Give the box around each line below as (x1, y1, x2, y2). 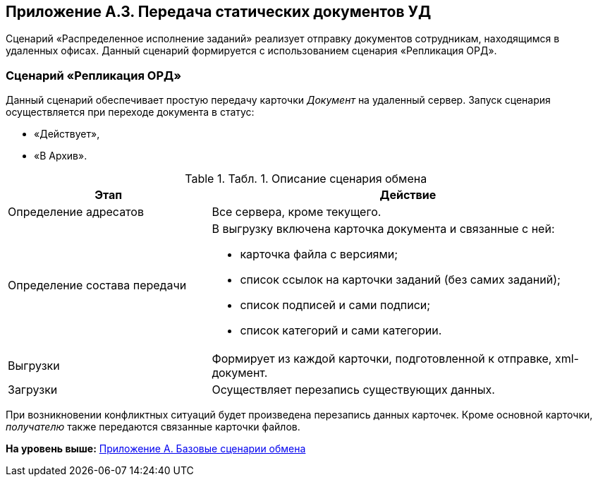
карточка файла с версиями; (240, 247, 398, 262)
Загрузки (8, 382, 58, 397)
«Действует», (34, 128, 100, 140)
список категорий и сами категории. (240, 323, 442, 338)
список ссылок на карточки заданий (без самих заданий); (240, 272, 561, 287)
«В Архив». (34, 150, 87, 162)
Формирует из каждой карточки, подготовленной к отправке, (212, 351, 552, 366)
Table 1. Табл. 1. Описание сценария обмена (185, 171, 427, 186)
